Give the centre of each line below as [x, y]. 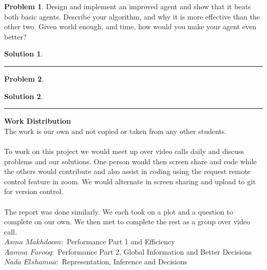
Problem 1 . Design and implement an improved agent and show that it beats [128, 6]
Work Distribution [37, 121]
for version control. [34, 191]
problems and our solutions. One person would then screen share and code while [130, 161]
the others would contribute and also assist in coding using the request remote [127, 171]
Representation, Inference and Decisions [125, 262]
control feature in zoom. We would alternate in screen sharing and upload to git [130, 181]
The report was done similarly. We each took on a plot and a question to [119, 211]
